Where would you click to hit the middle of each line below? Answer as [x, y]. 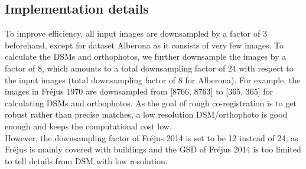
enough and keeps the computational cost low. [88, 126]
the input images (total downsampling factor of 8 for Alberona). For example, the [153, 79]
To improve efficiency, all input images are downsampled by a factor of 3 [136, 33]
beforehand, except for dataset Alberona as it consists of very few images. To [144, 45]
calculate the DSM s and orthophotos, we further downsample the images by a [146, 56]
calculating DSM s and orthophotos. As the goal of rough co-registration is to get [151, 103]
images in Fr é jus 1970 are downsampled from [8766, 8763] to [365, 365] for [139, 91]
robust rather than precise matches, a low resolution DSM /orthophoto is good [146, 114]
